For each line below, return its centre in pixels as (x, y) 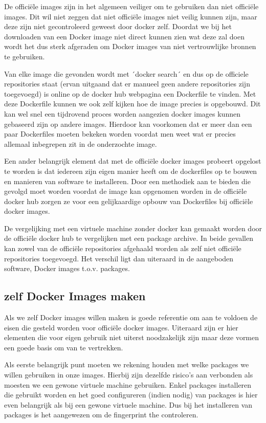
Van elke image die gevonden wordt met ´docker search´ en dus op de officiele (126, 73)
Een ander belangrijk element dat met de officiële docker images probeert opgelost (133, 161)
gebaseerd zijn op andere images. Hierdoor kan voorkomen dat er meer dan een (128, 124)
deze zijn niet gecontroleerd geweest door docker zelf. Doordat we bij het (118, 26)
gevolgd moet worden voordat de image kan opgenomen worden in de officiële (126, 191)
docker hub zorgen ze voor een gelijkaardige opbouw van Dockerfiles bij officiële (129, 201)
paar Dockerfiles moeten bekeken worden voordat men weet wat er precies (120, 134)
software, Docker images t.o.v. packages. (67, 268)
